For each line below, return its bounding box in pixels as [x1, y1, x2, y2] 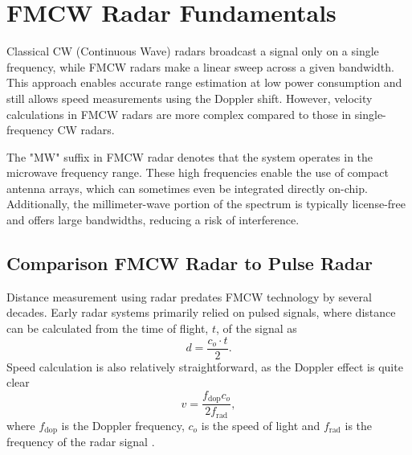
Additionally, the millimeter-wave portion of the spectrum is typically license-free [6, 195, 406, 212]
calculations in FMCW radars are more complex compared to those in [6, 105, 352, 122]
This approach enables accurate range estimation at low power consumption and [6, 74, 402, 91]
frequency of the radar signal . [6, 433, 155, 450]
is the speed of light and [201, 416, 320, 433]
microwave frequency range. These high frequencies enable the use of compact [6, 164, 389, 181]
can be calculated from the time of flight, [6, 320, 209, 337]
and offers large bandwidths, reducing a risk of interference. [6, 211, 300, 228]
